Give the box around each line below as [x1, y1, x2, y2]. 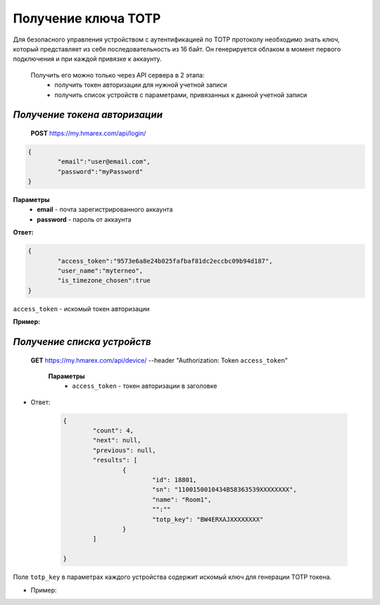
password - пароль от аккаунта [37, 215, 132, 223]
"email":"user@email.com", [57, 158, 151, 166]
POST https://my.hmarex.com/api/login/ [30, 129, 146, 137]
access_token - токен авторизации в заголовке [72, 382, 217, 390]
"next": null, [92, 437, 141, 444]
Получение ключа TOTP [13, 11, 161, 26]
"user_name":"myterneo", [57, 266, 144, 275]
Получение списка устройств [13, 335, 151, 348]
